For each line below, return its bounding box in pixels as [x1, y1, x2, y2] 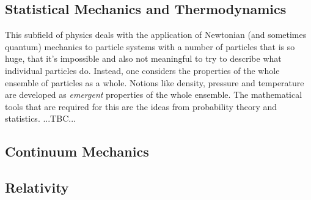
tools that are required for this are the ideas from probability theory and [5, 100, 277, 113]
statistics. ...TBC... [5, 112, 76, 125]
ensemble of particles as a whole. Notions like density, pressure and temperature [5, 76, 304, 89]
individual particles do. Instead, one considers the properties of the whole [5, 64, 280, 76]
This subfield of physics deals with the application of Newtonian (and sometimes [5, 28, 307, 41]
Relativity [5, 178, 69, 197]
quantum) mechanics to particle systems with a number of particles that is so [5, 40, 295, 53]
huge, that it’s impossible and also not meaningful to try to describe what [5, 52, 282, 65]
